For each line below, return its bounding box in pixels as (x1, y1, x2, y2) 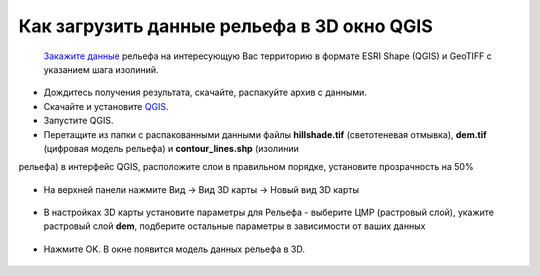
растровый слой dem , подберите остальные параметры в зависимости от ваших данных (43, 220, 426, 232)
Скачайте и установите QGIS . (43, 100, 169, 112)
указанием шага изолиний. (43, 63, 159, 75)
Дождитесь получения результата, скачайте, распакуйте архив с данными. (43, 86, 367, 99)
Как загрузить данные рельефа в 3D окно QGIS (18, 15, 434, 37)
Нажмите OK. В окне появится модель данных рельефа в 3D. (43, 243, 305, 255)
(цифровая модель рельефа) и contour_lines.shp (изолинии (43, 142, 299, 154)
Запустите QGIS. (43, 115, 114, 127)
